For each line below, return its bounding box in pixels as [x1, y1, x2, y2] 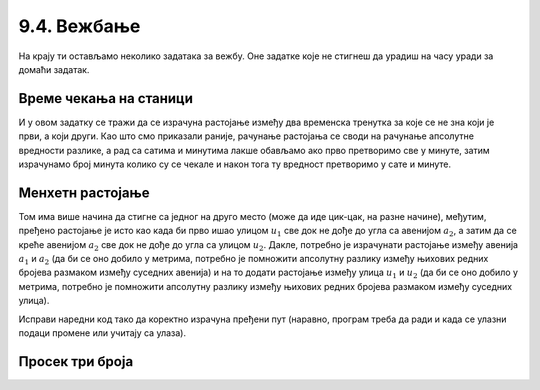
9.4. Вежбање [18, 15, 141, 37]
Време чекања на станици [18, 90, 194, 107]
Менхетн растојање [18, 184, 150, 201]
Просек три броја [18, 353, 134, 370]
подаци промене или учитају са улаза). [18, 327, 187, 339]
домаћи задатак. [18, 63, 90, 75]
